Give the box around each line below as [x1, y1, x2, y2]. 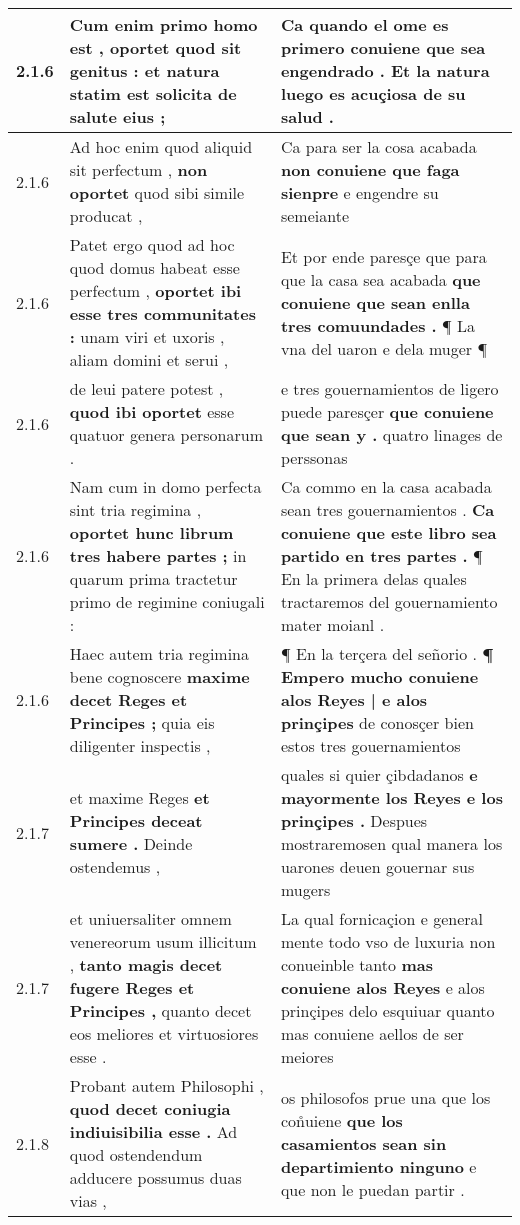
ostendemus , [69, 855, 161, 878]
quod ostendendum [69, 1143, 203, 1166]
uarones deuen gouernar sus [280, 855, 475, 878]
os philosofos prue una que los [280, 1085, 491, 1109]
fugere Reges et [69, 976, 195, 999]
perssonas [280, 446, 348, 469]
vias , [69, 1189, 107, 1212]
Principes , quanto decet [69, 999, 252, 1022]
